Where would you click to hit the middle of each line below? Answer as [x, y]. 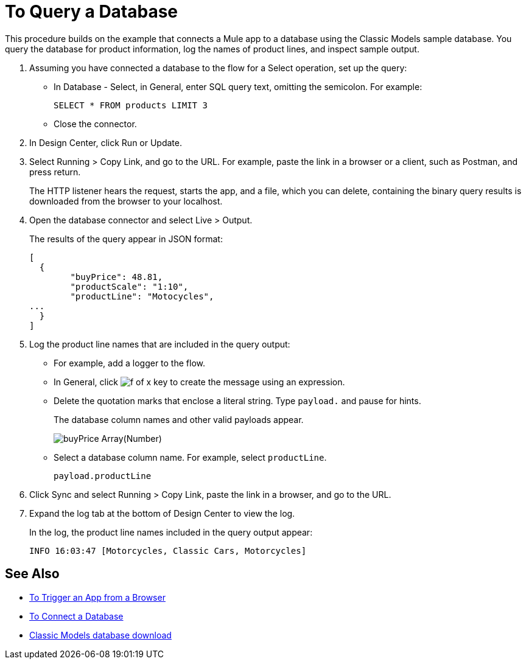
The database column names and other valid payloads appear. [179, 419]
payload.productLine [103, 476]
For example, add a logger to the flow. [129, 363]
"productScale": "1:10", [129, 286]
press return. [55, 172]
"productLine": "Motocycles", [142, 296]
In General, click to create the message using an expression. [199, 382]
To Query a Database [92, 12]
